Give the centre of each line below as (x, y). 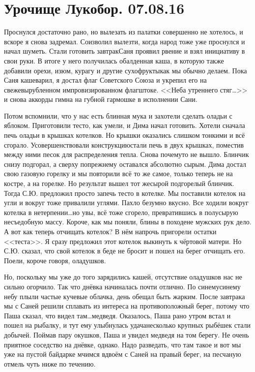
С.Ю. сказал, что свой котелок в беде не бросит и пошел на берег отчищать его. (125, 251)
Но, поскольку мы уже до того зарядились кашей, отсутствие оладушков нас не (123, 277)
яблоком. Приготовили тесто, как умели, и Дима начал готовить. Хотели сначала (125, 125)
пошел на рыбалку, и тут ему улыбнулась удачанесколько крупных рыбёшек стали (127, 325)
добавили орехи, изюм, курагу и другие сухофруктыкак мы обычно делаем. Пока (126, 70)
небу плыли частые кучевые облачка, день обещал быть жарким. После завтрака (125, 296)
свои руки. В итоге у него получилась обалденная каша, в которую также (114, 60)
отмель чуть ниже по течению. (50, 363)
